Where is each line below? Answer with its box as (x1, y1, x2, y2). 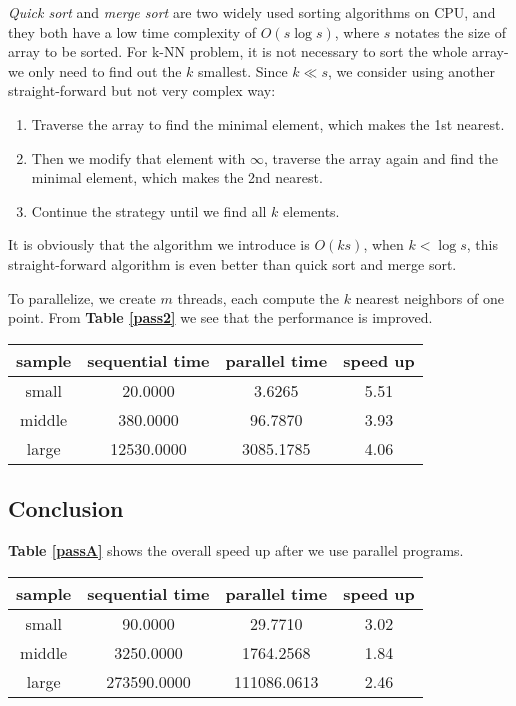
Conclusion (8, 493, 124, 524)
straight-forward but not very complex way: (8, 80, 276, 101)
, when (363, 234, 404, 255)
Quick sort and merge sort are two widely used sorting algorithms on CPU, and (8, 2, 496, 22)
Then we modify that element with (31, 147, 246, 168)
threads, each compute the (177, 287, 339, 308)
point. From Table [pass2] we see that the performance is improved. (8, 307, 433, 328)
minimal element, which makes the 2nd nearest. (31, 167, 323, 188)
